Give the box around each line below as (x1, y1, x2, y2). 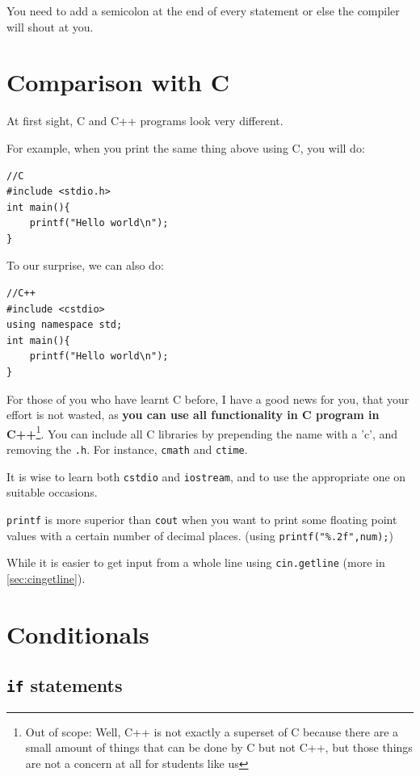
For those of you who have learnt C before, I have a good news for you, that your (6, 390, 409, 407)
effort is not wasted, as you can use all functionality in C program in (6, 406, 380, 423)
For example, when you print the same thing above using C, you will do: (6, 139, 365, 156)
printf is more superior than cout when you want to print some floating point (6, 510, 397, 527)
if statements (6, 673, 123, 698)
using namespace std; (6, 319, 123, 331)
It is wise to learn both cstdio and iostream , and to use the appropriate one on (6, 468, 406, 484)
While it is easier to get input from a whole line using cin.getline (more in (6, 554, 385, 571)
